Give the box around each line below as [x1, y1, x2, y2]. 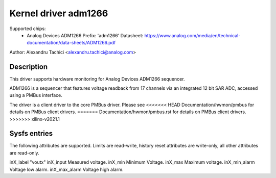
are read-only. [9, 149, 39, 156]
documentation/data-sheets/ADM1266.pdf [27, 40, 116, 46]
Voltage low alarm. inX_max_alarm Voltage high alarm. [9, 166, 124, 172]
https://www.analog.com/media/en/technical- [144, 32, 241, 38]
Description [9, 62, 48, 71]
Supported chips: [9, 26, 46, 32]
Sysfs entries [9, 129, 53, 138]
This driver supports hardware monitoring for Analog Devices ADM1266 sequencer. [9, 75, 185, 82]
